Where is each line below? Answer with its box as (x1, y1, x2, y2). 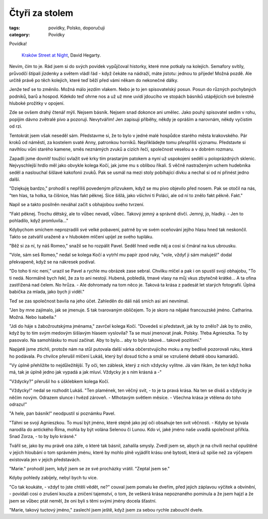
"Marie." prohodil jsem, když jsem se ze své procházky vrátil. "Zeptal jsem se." (9, 466, 170, 472)
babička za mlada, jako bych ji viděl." (9, 289, 85, 295)
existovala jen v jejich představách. (9, 456, 81, 462)
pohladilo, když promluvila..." (9, 218, 68, 223)
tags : (9, 25, 20, 31)
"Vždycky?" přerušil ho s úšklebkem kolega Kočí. (9, 378, 110, 384)
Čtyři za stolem (9, 7, 73, 18)
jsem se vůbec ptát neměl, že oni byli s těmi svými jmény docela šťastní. (9, 498, 157, 504)
